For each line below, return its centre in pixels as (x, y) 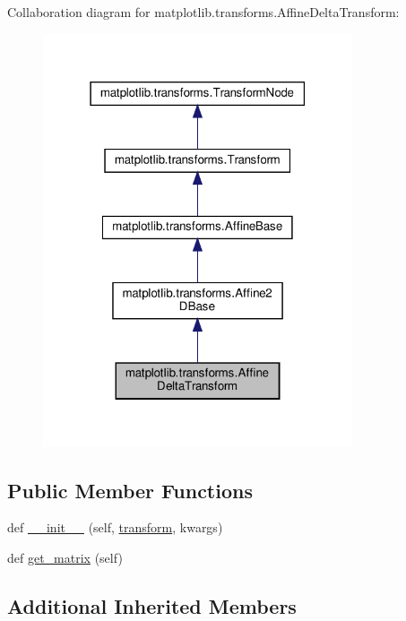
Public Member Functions (130, 490)
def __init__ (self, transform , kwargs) (115, 527)
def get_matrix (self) (65, 558)
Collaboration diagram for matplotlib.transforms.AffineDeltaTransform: (203, 12)
